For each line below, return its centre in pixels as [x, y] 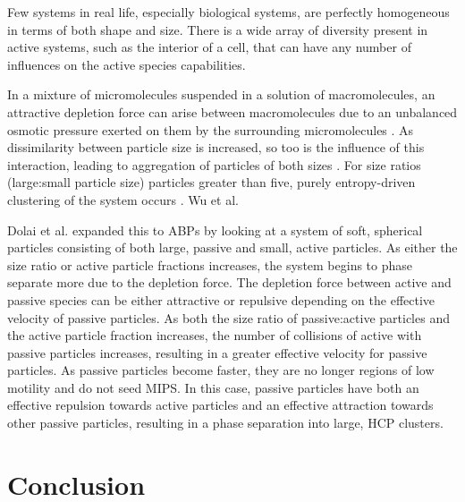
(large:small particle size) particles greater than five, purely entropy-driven [211, 182]
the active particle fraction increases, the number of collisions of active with [215, 335]
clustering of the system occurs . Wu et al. [123, 199]
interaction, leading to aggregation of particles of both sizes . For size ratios [214, 164]
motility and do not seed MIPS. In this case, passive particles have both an [213, 387]
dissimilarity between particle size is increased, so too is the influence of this [216, 147]
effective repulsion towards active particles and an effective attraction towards [220, 405]
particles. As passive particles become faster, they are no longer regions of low [221, 370]
